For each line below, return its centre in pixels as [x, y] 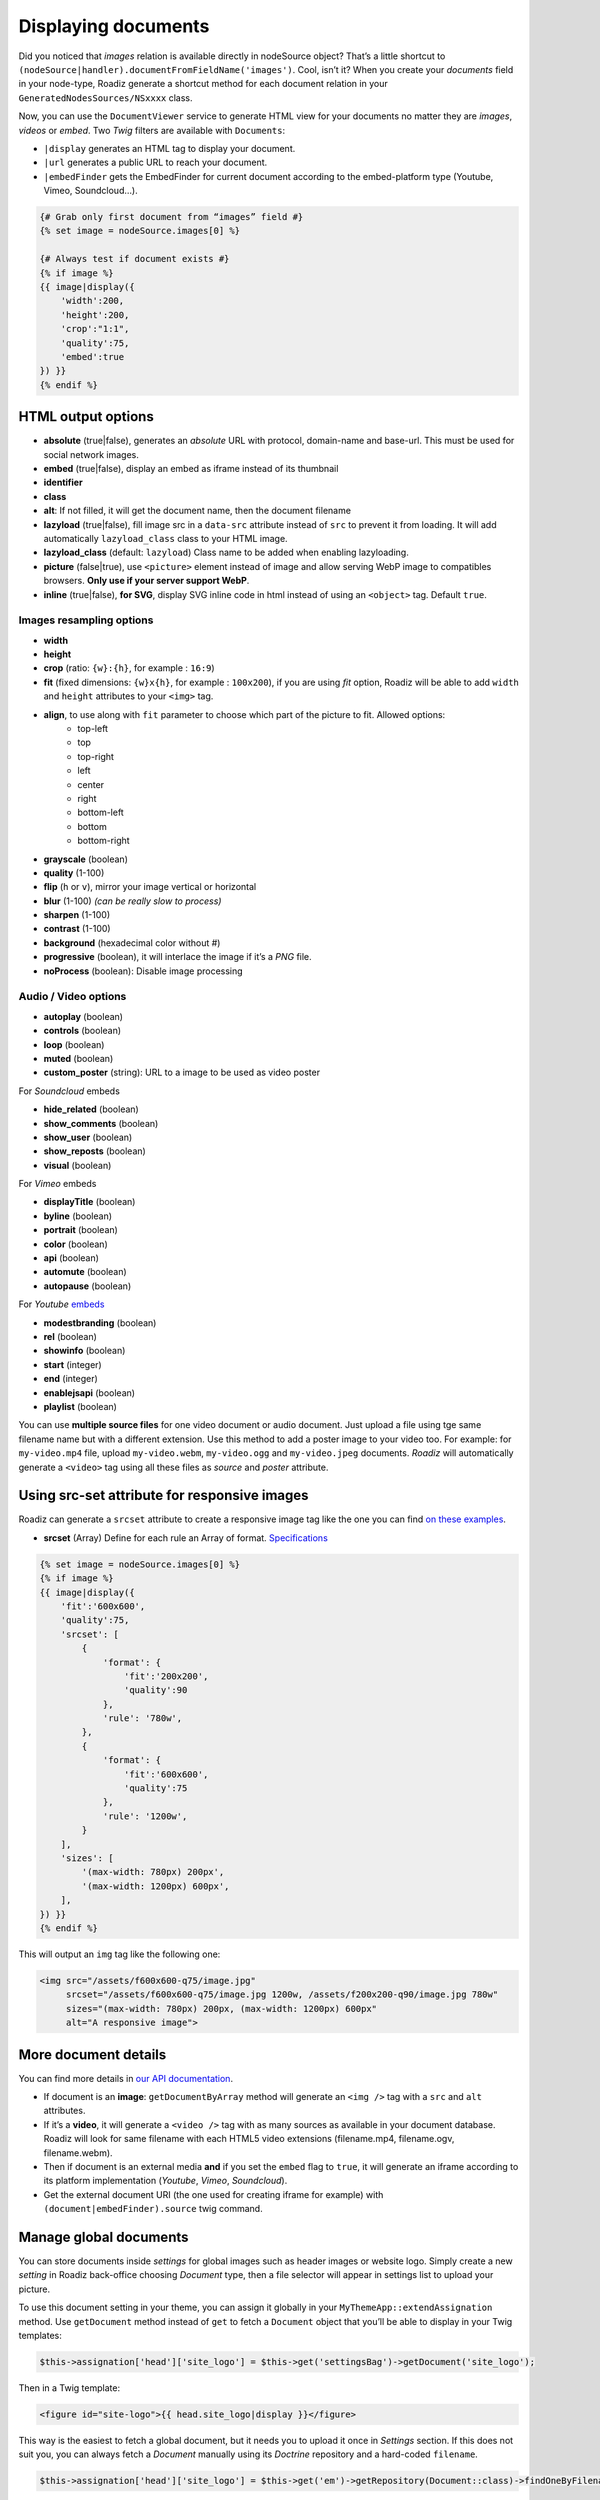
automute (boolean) [85, 1272]
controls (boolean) [82, 1031]
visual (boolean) [77, 1165]
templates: [40, 2335]
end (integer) [71, 1379]
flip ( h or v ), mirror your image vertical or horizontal [150, 887]
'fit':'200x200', [166, 1676]
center [91, 784]
